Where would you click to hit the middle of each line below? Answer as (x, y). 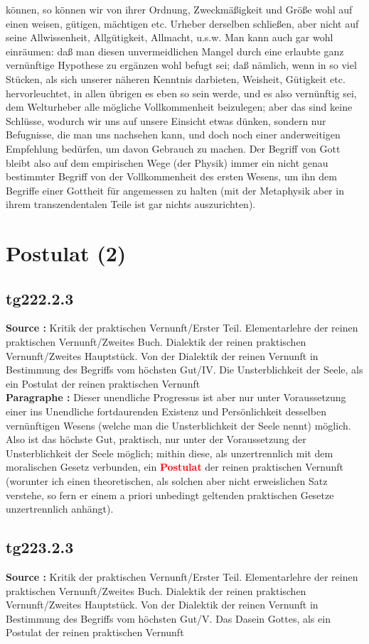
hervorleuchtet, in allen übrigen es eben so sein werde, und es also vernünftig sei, (181, 93)
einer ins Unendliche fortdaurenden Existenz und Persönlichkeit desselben (166, 411)
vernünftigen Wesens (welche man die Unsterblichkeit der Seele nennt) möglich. (178, 425)
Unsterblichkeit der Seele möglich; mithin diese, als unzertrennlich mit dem (170, 453)
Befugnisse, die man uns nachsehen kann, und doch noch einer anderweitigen (173, 135)
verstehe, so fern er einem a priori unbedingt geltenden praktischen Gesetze (170, 495)
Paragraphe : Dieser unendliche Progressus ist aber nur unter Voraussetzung (176, 397)
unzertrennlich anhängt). (60, 509)
